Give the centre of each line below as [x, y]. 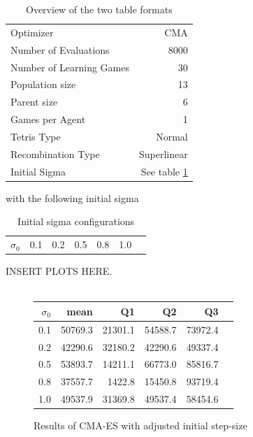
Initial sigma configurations [76, 221]
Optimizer [32, 32]
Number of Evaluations [60, 49]
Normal [172, 136]
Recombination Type [55, 153]
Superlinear [164, 153]
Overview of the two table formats [99, 9]
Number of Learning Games [70, 67]
